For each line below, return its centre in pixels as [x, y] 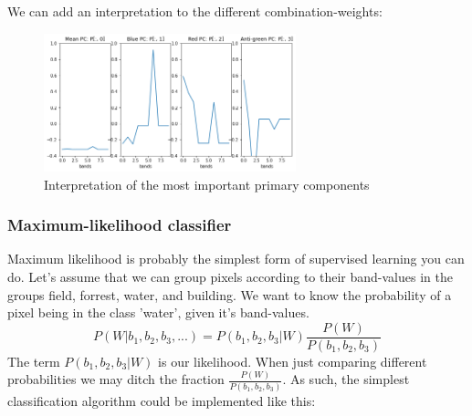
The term [34, 361]
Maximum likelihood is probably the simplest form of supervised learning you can [236, 259]
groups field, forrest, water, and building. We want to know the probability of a [230, 294]
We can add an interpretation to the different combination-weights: [195, 11]
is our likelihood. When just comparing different [293, 361]
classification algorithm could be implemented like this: [162, 401]
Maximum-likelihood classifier [120, 225]
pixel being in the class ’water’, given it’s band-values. [158, 312]
